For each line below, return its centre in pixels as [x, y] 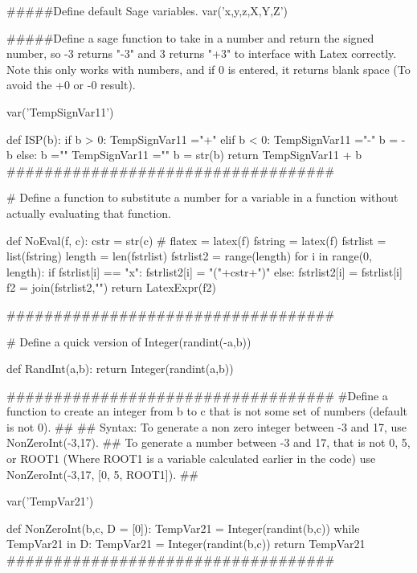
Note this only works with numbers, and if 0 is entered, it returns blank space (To [208, 69]
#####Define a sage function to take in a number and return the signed [190, 37]
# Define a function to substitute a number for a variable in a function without [202, 197]
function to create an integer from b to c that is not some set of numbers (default [207, 411]
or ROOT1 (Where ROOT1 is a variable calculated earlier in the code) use [191, 458]
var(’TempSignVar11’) [60, 111]
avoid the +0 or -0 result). [71, 85]
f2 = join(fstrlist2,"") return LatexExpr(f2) [111, 287]
